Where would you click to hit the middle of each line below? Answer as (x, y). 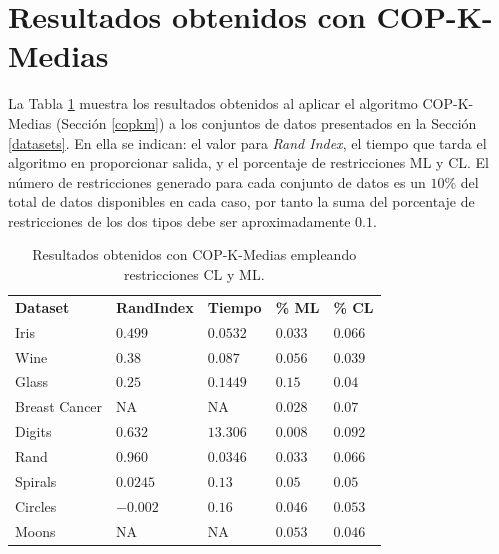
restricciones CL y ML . (194, 274)
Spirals (36, 480)
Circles (36, 505)
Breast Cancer (59, 406)
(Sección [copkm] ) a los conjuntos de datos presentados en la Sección (266, 122)
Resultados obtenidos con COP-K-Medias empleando (194, 254)
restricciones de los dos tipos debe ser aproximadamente (179, 220)
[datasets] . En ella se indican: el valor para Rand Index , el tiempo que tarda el (247, 142)
